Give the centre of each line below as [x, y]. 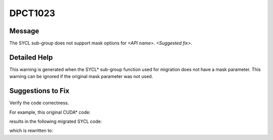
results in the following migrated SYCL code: [56, 121]
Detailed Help [31, 57]
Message [24, 31]
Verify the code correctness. [39, 103]
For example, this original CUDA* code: [50, 112]
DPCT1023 [32, 13]
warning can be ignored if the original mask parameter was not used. [81, 77]
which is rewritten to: [31, 130]
